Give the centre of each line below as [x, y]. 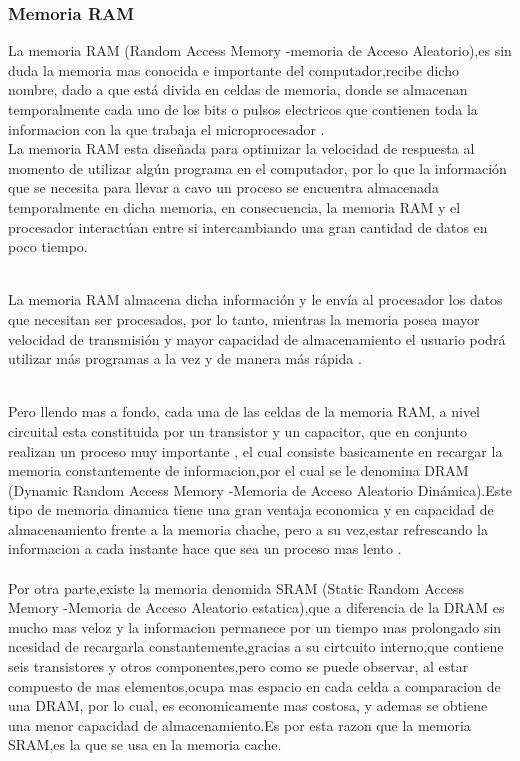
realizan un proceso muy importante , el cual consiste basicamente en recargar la [255, 450]
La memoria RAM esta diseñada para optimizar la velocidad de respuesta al [241, 148]
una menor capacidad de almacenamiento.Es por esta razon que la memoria [239, 724]
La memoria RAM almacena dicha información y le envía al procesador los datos [255, 299]
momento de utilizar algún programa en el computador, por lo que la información [257, 167]
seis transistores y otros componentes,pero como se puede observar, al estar [238, 666]
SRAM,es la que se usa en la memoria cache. [145, 744]
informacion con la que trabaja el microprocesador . [166, 128]
